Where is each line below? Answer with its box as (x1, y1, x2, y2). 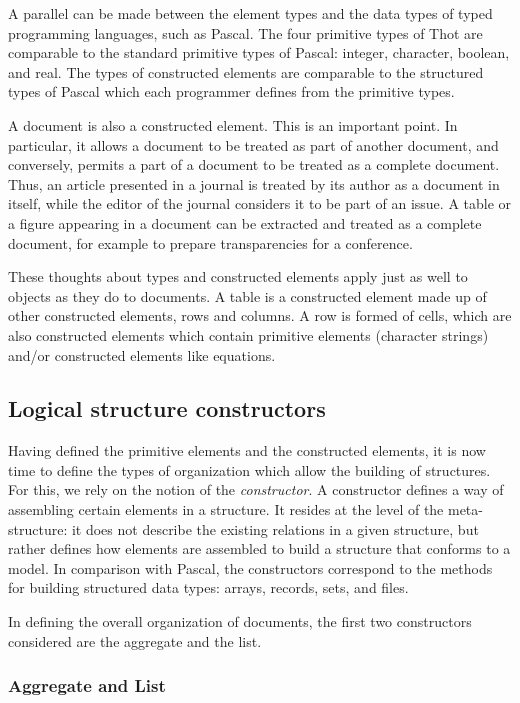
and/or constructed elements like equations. (8, 344, 276, 365)
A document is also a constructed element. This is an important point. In (8, 114, 458, 135)
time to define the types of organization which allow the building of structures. (8, 459, 491, 480)
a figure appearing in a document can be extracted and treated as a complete (8, 212, 482, 233)
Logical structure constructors (8, 393, 326, 424)
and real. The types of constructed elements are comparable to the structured (8, 61, 484, 82)
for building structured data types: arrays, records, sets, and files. (8, 577, 409, 598)
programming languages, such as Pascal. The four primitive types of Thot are (8, 22, 483, 43)
